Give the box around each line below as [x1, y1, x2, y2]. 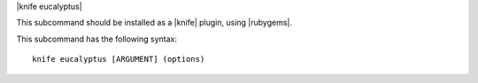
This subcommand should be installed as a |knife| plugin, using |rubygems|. [16, 18, 292, 28]
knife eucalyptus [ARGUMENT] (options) [32, 54, 205, 64]
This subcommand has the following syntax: [16, 34, 177, 44]
